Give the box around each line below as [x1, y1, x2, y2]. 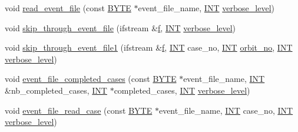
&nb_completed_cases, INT [5, 84, 107, 96]
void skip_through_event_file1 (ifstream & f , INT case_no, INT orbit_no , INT [5, 41, 293, 54]
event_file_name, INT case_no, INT [158, 104, 293, 116]
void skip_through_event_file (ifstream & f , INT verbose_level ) [5, 21, 236, 34]
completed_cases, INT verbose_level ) [114, 84, 250, 96]
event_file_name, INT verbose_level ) [138, 2, 274, 14]
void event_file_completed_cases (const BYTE [5, 72, 177, 85]
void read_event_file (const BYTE [5, 2, 131, 14]
